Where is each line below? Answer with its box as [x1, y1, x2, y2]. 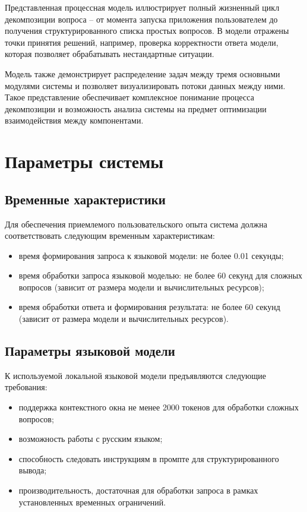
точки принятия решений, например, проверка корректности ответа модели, [5, 36, 278, 48]
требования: [5, 381, 48, 393]
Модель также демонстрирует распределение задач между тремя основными [5, 67, 280, 80]
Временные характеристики [5, 189, 166, 208]
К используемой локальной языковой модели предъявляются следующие [5, 369, 267, 381]
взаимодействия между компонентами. [5, 114, 144, 127]
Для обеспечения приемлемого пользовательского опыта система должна [5, 217, 267, 230]
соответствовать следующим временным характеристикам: [5, 229, 215, 242]
